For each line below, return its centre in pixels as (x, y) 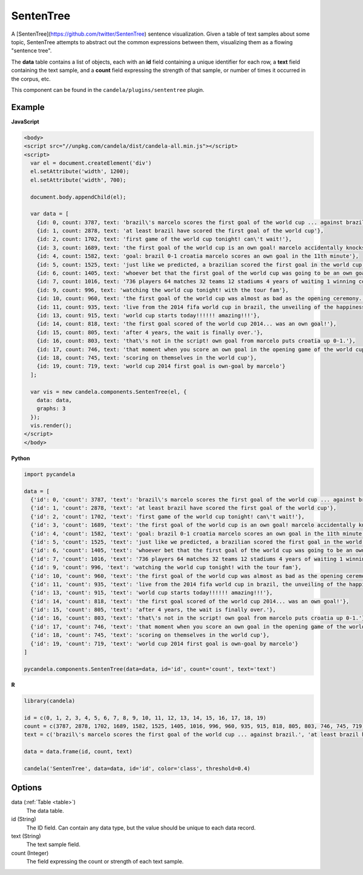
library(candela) (50, 701)
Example (28, 107)
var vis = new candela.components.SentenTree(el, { (109, 392)
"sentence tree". (31, 51)
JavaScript (25, 122)
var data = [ (50, 214)
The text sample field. (54, 845)
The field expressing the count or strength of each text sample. (105, 862)
